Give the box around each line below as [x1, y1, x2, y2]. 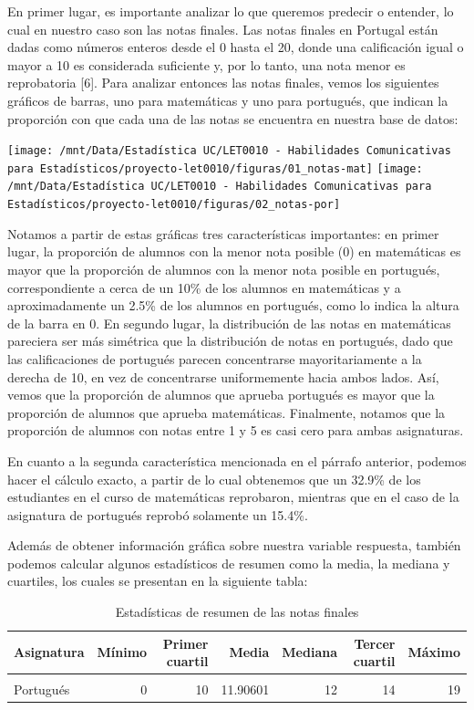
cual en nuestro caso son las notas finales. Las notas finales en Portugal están [7, 19, 438, 38]
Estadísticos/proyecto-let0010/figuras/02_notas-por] [7, 198, 341, 212]
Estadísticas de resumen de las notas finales [115, 602, 359, 621]
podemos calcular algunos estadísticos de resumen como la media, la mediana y [7, 553, 450, 572]
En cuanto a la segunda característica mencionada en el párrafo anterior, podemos [7, 451, 467, 470]
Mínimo [97, 642, 148, 662]
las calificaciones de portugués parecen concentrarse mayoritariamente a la [7, 349, 422, 368]
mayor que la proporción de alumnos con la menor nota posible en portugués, [7, 259, 440, 278]
